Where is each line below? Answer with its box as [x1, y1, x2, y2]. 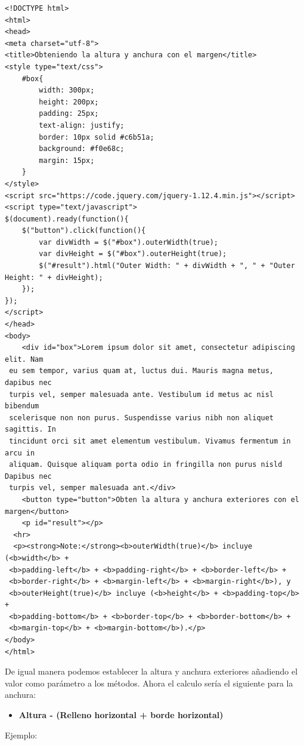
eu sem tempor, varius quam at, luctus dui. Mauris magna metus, [9, 367, 274, 375]
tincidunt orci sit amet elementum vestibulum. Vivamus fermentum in [9, 436, 291, 445]
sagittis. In [5, 425, 56, 434]
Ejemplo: [5, 728, 38, 741]
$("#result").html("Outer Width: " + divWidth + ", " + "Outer [39, 261, 295, 270]
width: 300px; [39, 86, 95, 95]
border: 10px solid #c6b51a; [39, 133, 154, 141]
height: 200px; [39, 97, 99, 106]
